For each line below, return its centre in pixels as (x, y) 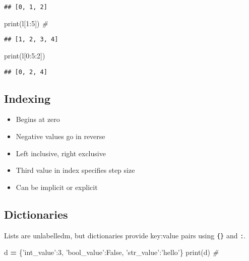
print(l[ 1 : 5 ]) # (26, 23)
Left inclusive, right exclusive (61, 153)
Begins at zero (38, 119)
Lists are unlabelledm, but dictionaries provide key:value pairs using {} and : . (125, 235)
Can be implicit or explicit (57, 187)
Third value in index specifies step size (75, 170)
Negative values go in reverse (60, 136)
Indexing (27, 98)
